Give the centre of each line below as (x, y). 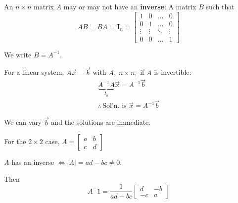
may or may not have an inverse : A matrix (130, 6)
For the (15, 141)
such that (220, 6)
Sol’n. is (115, 106)
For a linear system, (34, 72)
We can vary (23, 122)
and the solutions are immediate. (101, 122)
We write (18, 54)
